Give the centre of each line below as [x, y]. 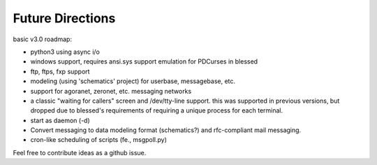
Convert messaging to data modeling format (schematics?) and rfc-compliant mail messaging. [166, 130]
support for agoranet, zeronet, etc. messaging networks [111, 91]
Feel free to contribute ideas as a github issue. [80, 152]
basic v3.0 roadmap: [43, 39]
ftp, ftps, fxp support [60, 71]
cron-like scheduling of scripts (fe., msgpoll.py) [99, 140]
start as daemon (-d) [60, 120]
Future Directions [64, 18]
